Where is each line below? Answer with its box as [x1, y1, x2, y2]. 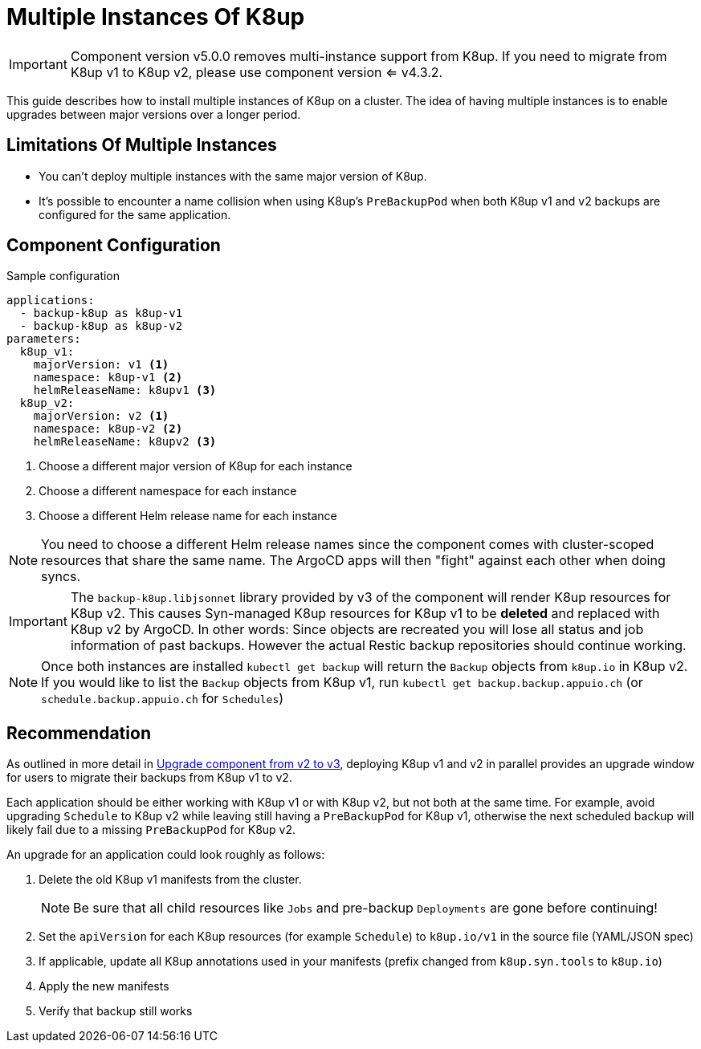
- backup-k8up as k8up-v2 [19, 319, 183, 333]
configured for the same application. [39, 207, 231, 222]
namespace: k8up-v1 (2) [33, 371, 183, 384]
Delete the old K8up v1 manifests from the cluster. [39, 872, 302, 887]
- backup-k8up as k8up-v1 [19, 307, 183, 320]
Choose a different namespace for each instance [39, 484, 297, 498]
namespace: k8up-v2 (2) [33, 422, 183, 436]
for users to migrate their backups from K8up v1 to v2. [6, 770, 292, 785]
